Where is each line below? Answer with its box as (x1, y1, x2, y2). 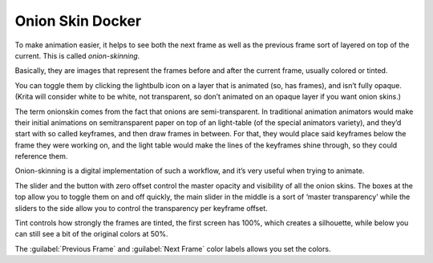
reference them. (14, 152, 68, 161)
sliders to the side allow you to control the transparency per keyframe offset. (14, 203, 268, 212)
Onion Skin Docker (14, 12, 142, 30)
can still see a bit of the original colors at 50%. (14, 229, 168, 239)
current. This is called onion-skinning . (14, 51, 140, 60)
